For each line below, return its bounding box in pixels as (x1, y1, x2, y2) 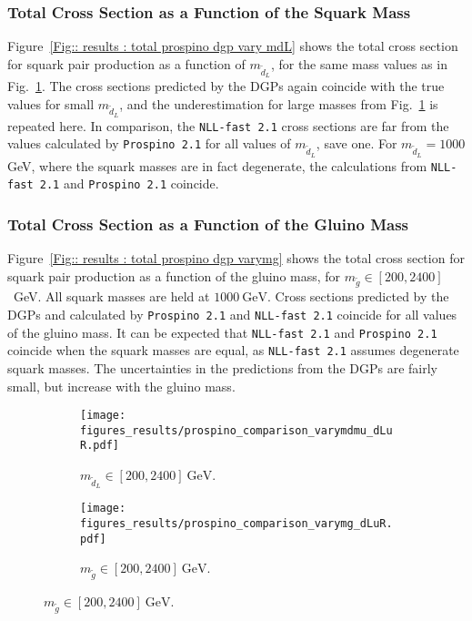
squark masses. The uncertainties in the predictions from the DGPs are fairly (7, 358, 437, 377)
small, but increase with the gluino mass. (7, 376, 236, 395)
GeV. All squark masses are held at (13, 287, 210, 306)
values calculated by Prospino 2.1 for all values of (7, 134, 291, 153)
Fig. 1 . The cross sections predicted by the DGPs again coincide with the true (7, 76, 445, 95)
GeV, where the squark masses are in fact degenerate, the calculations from (7, 156, 427, 175)
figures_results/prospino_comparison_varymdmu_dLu (80, 423, 393, 437)
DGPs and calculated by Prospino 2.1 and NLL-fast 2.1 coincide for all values (7, 305, 457, 323)
